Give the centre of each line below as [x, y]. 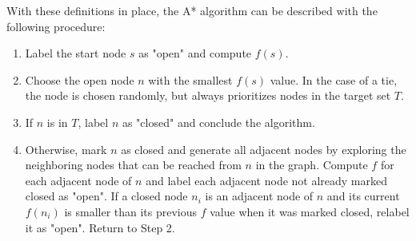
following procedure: [56, 26]
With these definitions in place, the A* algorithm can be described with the [192, 10]
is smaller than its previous [131, 211]
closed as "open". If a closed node [106, 196]
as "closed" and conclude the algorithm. [218, 122]
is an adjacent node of [259, 196]
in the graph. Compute [312, 165]
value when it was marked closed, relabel [310, 211]
